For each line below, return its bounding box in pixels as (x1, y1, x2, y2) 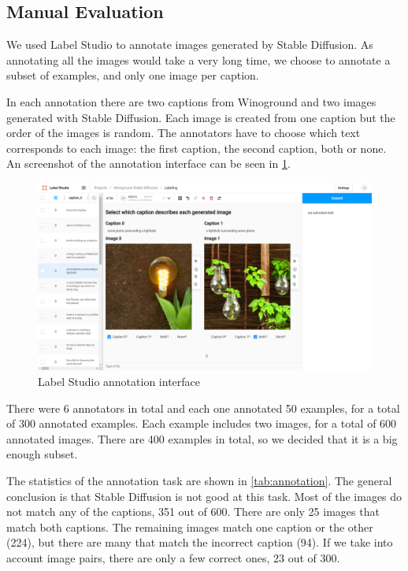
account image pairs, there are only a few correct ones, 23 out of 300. (6, 549, 340, 565)
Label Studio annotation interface (38, 373, 200, 390)
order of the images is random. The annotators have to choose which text (6, 124, 361, 141)
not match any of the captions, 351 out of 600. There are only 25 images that (6, 503, 380, 520)
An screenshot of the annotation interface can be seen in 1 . (6, 155, 291, 172)
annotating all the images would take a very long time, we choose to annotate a (6, 51, 391, 68)
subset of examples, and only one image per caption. (6, 67, 259, 83)
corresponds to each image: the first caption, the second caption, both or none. (6, 139, 387, 156)
